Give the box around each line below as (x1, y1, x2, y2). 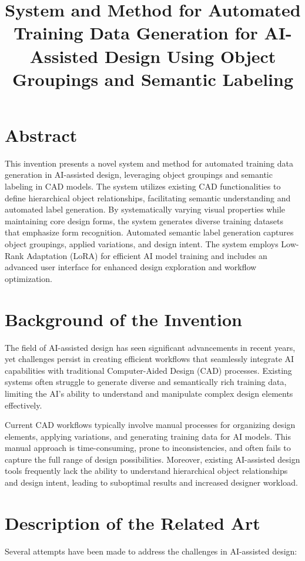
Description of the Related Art (5, 510, 260, 535)
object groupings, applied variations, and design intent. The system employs (5, 238, 279, 250)
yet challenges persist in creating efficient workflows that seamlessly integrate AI (5, 353, 294, 365)
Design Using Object (104, 44, 276, 68)
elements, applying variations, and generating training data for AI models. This (5, 430, 291, 442)
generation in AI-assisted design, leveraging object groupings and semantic (5, 168, 273, 181)
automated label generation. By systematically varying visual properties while (5, 203, 286, 215)
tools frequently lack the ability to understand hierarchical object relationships (5, 464, 288, 477)
